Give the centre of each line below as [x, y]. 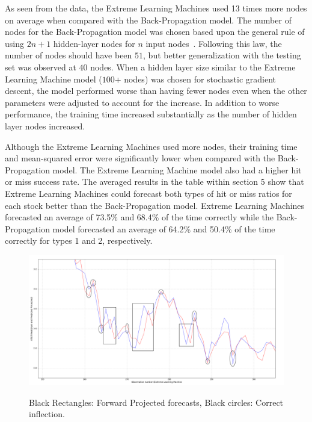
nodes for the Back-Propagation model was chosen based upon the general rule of [155, 32]
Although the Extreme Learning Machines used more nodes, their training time [151, 146]
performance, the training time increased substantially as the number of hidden [151, 114]
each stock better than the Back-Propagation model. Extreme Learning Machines [155, 205]
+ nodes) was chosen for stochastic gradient [195, 79]
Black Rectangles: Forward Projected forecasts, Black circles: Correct [156, 402]
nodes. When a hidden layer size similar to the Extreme [193, 67]
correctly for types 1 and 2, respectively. [79, 240]
